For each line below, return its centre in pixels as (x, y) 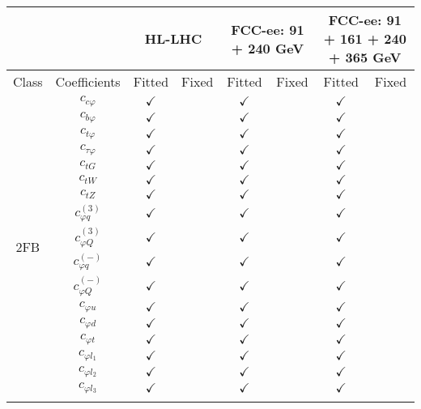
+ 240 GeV (268, 48)
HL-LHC (173, 38)
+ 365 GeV (365, 57)
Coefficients (88, 81)
